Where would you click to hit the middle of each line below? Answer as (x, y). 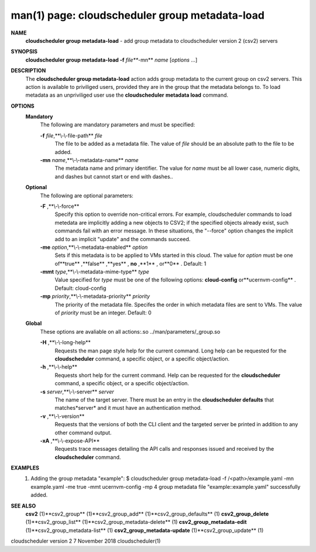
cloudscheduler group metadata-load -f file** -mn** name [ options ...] (111, 60)
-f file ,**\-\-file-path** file (71, 135)
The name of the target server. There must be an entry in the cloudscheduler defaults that (164, 400)
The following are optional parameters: (87, 196)
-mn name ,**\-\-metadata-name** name (89, 160)
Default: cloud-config (80, 288)
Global (34, 323)
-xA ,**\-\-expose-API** (70, 440)
